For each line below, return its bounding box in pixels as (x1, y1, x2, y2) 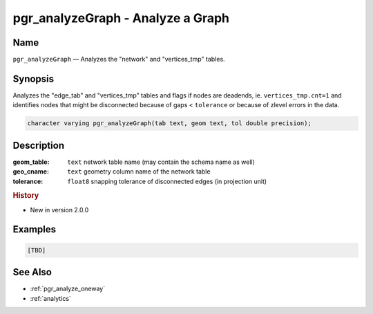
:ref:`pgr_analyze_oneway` (30, 284, 106, 293)
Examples (12, 223, 57, 235)
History (12, 191, 39, 201)
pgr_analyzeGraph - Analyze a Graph (12, 10, 230, 26)
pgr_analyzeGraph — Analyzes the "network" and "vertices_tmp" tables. (12, 55, 225, 64)
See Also (12, 266, 52, 278)
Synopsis (12, 73, 55, 84)
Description (12, 139, 65, 151)
